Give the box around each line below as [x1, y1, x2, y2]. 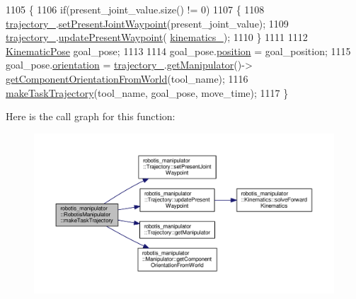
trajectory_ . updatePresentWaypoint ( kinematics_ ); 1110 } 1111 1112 [6, 30, 308, 45]
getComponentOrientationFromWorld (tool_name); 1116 [6, 71, 248, 86]
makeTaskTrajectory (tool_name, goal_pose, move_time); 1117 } [6, 85, 289, 100]
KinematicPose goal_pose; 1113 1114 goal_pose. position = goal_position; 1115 [6, 43, 351, 58]
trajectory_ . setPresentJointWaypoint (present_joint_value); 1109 [6, 16, 289, 30]
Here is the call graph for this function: [6, 109, 176, 124]
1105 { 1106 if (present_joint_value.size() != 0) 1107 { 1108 [6, 2, 265, 16]
